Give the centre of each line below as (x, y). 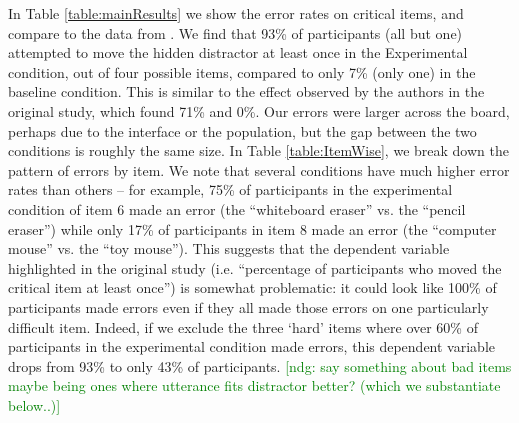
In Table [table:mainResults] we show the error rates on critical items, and (236, 13)
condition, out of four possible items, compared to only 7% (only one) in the (242, 71)
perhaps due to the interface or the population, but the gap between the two (242, 130)
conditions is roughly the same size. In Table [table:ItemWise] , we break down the (258, 150)
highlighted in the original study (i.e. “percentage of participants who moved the (255, 267)
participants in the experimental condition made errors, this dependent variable (252, 346)
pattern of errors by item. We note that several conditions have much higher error (259, 169)
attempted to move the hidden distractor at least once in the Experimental (238, 52)
